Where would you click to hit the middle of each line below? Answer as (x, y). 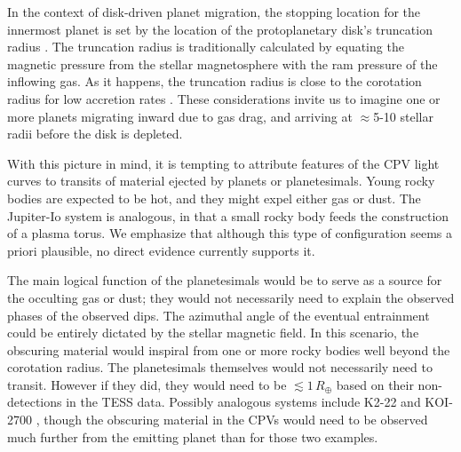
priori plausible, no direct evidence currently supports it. (161, 250)
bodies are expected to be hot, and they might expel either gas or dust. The (214, 198)
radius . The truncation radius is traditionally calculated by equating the (206, 47)
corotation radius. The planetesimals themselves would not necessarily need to (220, 367)
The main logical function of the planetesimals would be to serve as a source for (225, 280)
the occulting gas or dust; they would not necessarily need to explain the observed (231, 297)
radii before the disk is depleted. (95, 134)
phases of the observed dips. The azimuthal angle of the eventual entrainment (219, 315)
